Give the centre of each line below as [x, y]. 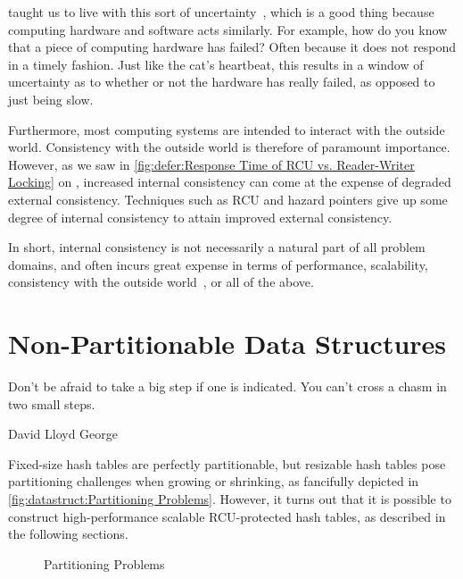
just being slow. [51, 99]
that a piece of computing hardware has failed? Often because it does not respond [232, 47]
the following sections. [68, 534]
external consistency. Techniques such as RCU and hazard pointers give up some [228, 199]
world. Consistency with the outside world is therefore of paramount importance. [229, 147]
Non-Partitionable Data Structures [227, 344]
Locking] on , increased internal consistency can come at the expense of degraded [230, 182]
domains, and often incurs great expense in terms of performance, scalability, [218, 264]
